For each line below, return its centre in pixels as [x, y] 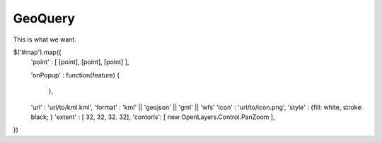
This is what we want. [45, 39]
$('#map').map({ [37, 52]
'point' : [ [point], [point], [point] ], [80, 62]
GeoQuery [44, 18]
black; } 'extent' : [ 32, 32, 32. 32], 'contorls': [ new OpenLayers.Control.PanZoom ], [153, 117]
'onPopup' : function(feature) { [75, 75]
